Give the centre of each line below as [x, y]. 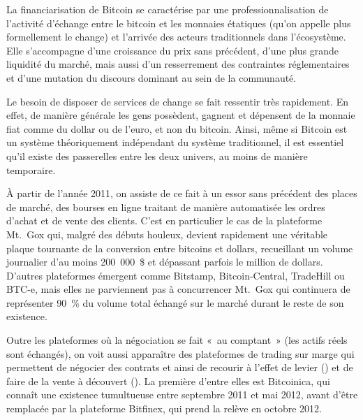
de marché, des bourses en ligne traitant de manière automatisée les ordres [166, 207]
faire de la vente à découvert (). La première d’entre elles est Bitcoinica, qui [168, 381]
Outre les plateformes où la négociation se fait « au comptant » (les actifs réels [177, 340]
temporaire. [31, 169]
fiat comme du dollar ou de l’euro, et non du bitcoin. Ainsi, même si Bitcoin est [177, 128]
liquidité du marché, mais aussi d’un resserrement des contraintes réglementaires [178, 64]
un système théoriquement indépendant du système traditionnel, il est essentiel [175, 142]
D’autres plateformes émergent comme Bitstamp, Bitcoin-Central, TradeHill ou [176, 275]
